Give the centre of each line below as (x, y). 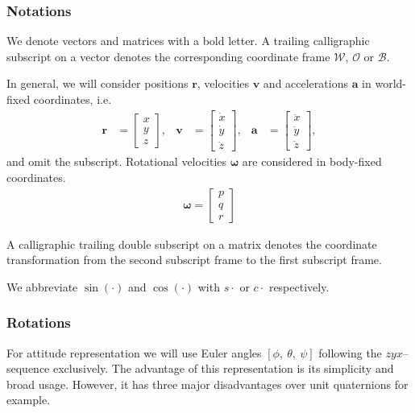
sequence (28, 368)
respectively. (299, 286)
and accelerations (305, 83)
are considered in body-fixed (312, 161)
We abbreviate (42, 286)
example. (29, 400)
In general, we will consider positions (98, 83)
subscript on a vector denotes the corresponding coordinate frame (168, 56)
